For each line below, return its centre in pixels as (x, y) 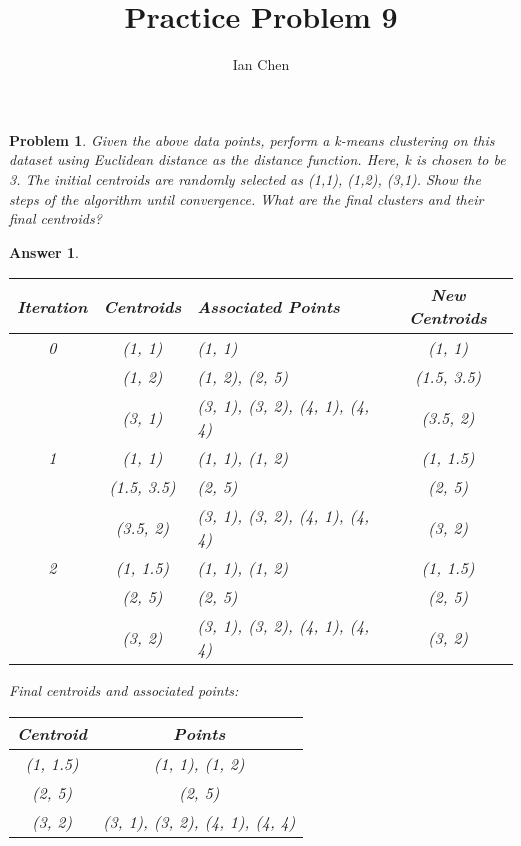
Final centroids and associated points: (124, 690)
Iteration (52, 306)
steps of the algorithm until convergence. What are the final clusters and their (246, 198)
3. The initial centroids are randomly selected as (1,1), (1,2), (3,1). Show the (245, 178)
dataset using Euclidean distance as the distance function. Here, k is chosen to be (257, 159)
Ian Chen (261, 64)
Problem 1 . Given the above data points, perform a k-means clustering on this (252, 139)
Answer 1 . (44, 251)
